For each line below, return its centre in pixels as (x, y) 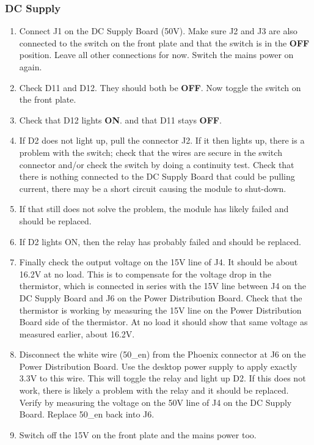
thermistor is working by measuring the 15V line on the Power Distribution (160, 310)
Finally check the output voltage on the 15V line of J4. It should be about (159, 262)
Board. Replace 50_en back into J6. (87, 414)
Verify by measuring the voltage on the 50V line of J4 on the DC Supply (155, 402)
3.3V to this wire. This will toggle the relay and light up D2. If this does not (162, 378)
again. (31, 67)
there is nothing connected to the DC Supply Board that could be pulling (157, 176)
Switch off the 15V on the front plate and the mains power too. (138, 434)
